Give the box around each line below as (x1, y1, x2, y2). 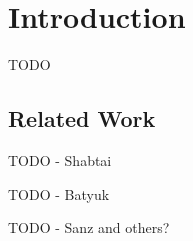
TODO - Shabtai (8, 149, 112, 170)
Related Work (8, 103, 156, 134)
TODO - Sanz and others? (8, 217, 170, 238)
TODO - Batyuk (8, 183, 110, 204)
